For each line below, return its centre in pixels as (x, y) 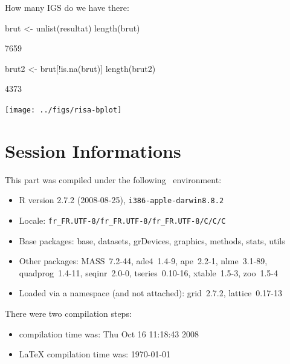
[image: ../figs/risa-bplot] (63, 110)
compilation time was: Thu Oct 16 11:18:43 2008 (109, 333)
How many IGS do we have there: (67, 7)
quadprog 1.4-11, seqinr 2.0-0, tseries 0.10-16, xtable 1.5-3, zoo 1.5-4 (148, 272)
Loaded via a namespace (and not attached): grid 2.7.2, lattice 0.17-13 (150, 293)
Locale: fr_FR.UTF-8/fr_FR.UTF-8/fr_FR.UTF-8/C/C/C (122, 220)
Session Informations (93, 150)
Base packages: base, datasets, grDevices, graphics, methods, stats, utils (152, 240)
